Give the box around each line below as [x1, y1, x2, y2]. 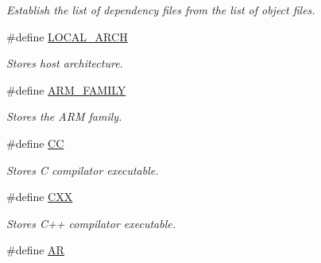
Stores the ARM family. [6, 108, 122, 125]
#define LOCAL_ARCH [6, 28, 128, 44]
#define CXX [6, 188, 73, 205]
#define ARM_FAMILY [6, 81, 126, 98]
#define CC [6, 134, 64, 151]
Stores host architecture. [6, 55, 123, 72]
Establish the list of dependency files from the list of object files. [6, 2, 315, 17]
